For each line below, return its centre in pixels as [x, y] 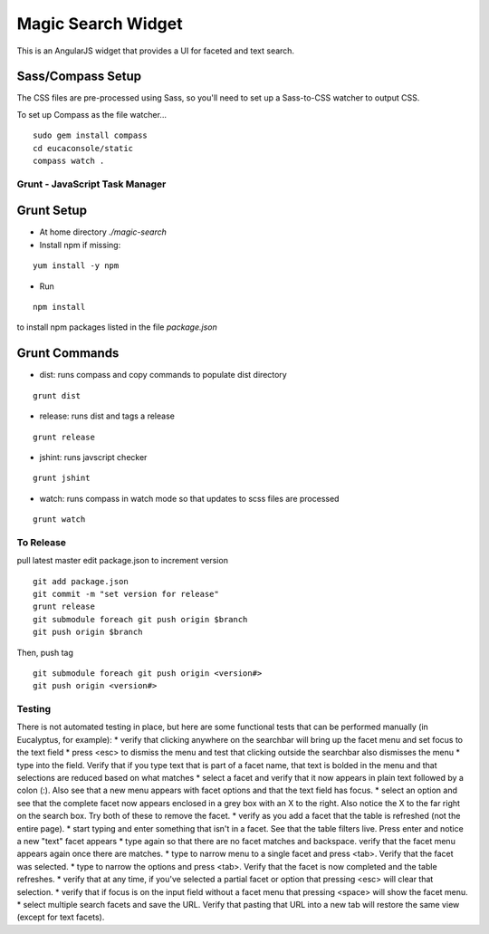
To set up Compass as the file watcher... [92, 114]
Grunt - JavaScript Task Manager [91, 184]
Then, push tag [45, 652]
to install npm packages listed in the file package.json [117, 327]
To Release [42, 542]
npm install [59, 307]
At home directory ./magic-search [103, 232]
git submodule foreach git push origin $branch [140, 619]
